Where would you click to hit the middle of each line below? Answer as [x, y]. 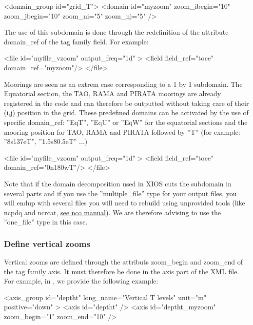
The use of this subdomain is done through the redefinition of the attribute [116, 32]
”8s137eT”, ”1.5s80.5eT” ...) [46, 141]
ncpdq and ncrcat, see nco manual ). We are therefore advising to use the [112, 212]
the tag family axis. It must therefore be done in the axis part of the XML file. [122, 271]
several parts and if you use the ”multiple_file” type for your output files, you [120, 193]
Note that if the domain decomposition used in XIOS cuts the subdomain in [118, 183]
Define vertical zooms [47, 243]
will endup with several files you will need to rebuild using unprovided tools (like [125, 203]
